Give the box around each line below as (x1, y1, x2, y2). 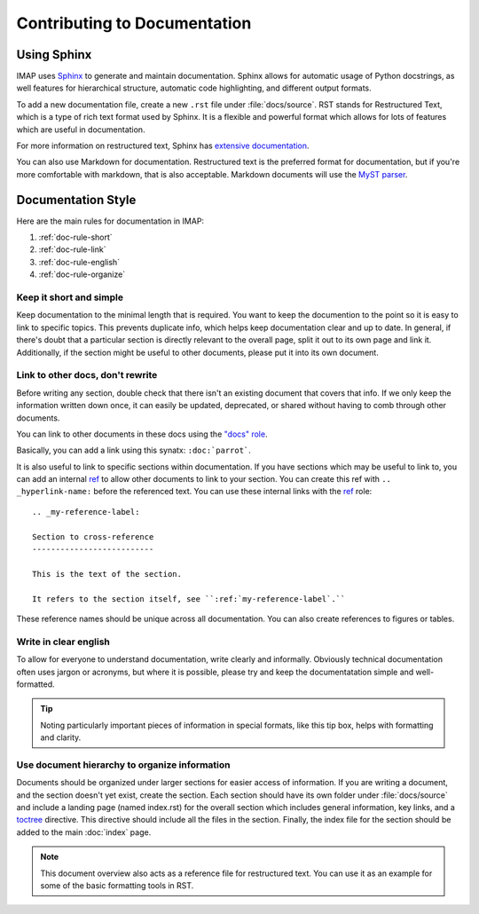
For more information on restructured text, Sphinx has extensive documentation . (16, 140, 310, 151)
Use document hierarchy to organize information (16, 759, 231, 771)
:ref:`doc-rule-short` (38, 232, 113, 243)
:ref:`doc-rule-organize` (38, 269, 126, 280)
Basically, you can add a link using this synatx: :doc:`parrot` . (16, 445, 252, 456)
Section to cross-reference (32, 532, 154, 541)
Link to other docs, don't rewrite (16, 369, 158, 382)
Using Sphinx (16, 47, 92, 62)
